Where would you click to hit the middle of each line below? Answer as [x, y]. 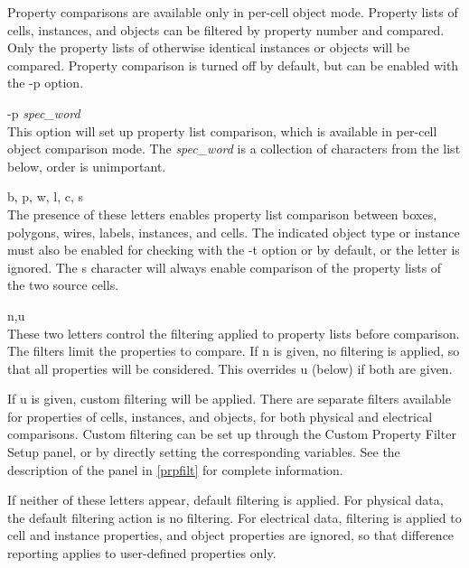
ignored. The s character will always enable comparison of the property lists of [225, 267]
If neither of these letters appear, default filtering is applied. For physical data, [225, 500]
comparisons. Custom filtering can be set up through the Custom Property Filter [232, 434]
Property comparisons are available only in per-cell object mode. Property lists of [233, 12]
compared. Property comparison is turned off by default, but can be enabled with [233, 65]
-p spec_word [44, 112]
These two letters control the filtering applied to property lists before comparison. [234, 333]
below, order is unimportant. [87, 166]
